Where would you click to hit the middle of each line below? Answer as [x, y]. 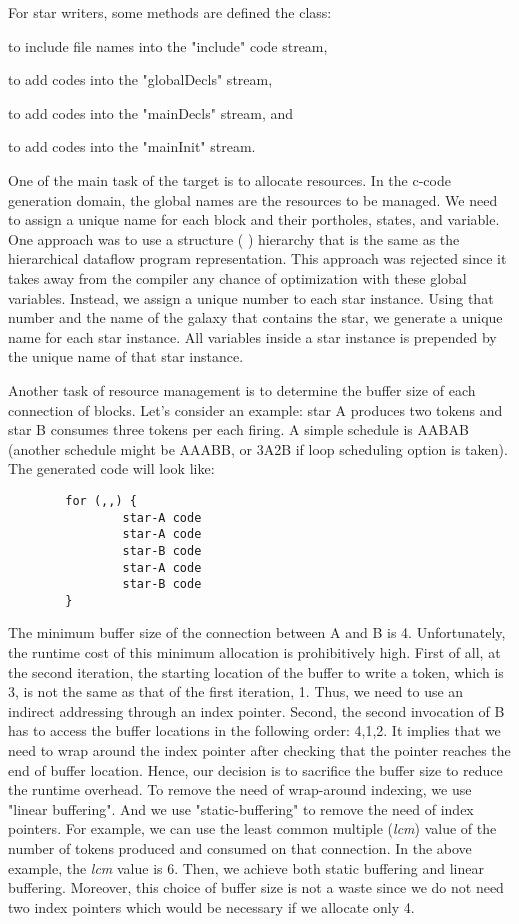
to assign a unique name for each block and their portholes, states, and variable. [254, 219]
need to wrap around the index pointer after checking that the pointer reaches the [259, 750]
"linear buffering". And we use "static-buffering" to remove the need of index [241, 808]
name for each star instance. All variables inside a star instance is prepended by [252, 336]
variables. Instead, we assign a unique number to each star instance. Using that [251, 297]
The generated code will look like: [111, 468]
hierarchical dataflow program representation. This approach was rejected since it [257, 258]
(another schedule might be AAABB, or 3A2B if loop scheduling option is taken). [258, 448]
